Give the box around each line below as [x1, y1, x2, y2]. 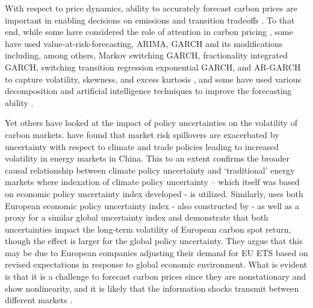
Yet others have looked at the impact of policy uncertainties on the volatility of [5, 116, 297, 129]
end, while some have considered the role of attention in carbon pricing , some [5, 25, 293, 38]
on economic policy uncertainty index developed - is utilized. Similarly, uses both [5, 187, 303, 200]
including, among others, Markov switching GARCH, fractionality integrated [5, 49, 288, 61]
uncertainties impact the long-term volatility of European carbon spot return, [5, 222, 291, 235]
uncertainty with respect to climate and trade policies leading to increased [5, 140, 279, 152]
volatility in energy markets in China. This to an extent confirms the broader [5, 152, 290, 165]
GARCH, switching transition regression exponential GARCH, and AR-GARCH [5, 60, 301, 73]
